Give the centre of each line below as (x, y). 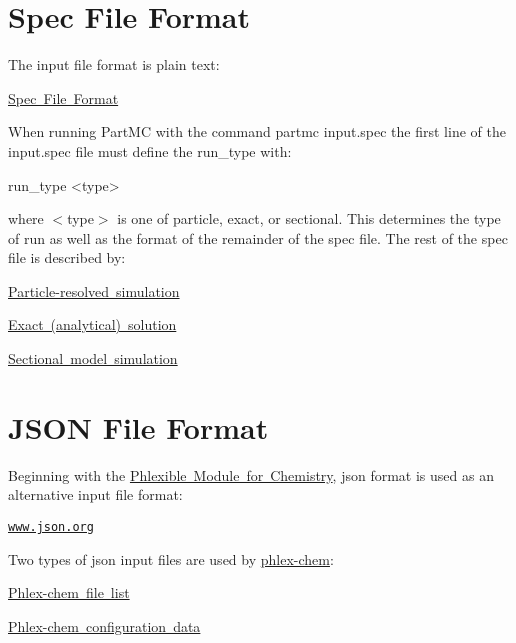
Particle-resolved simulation (94, 290)
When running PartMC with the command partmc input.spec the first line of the (257, 131)
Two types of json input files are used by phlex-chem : (171, 558)
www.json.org (51, 526)
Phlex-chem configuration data (104, 625)
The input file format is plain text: (114, 64)
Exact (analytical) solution (92, 324)
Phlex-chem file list (69, 592)
